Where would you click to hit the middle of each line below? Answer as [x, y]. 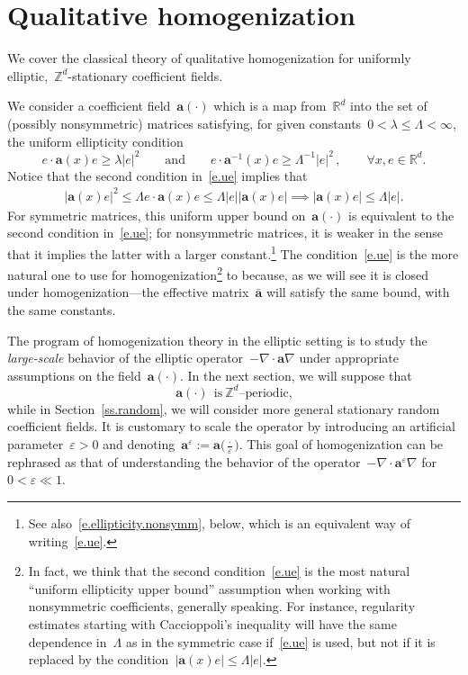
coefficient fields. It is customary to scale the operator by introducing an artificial [231, 426]
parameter [36, 444]
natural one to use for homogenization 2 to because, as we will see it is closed [218, 273]
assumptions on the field [74, 375]
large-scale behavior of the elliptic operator [126, 358]
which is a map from [270, 106]
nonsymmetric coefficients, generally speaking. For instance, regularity [222, 606]
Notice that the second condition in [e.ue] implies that [157, 175]
